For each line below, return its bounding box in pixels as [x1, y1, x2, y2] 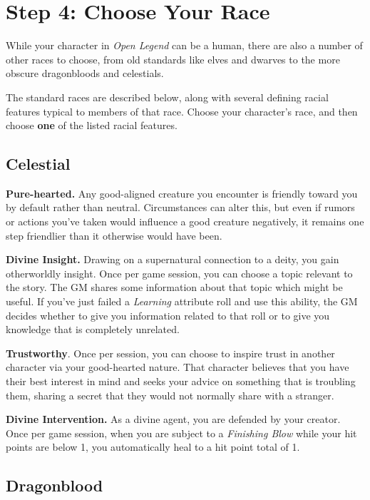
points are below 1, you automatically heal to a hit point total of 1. [6, 439, 300, 454]
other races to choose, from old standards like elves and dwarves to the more [6, 51, 340, 66]
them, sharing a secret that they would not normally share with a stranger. [6, 387, 334, 402]
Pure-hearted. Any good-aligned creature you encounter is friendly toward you [6, 185, 358, 200]
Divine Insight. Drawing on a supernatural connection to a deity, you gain [6, 252, 339, 267]
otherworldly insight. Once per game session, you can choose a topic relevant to [6, 265, 353, 280]
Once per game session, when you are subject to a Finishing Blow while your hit [6, 425, 357, 440]
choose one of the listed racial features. [6, 118, 178, 133]
